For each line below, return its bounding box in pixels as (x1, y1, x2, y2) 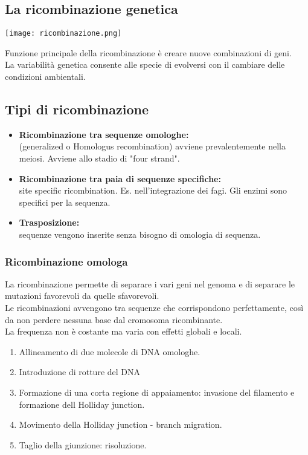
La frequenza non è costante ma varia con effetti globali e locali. (5, 325, 242, 338)
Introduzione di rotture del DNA (19, 365, 141, 378)
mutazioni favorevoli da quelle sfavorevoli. (5, 289, 159, 302)
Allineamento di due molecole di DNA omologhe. (19, 345, 201, 358)
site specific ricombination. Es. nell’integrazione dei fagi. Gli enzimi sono (19, 184, 287, 197)
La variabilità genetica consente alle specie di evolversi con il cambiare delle (5, 58, 285, 71)
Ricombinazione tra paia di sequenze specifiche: (19, 172, 221, 185)
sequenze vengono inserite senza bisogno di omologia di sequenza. (19, 228, 261, 240)
